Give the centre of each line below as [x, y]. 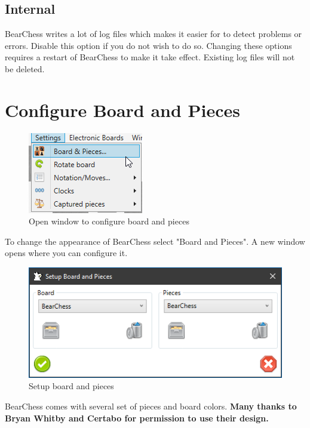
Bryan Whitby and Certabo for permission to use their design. [137, 418]
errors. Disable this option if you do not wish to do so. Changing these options [148, 45]
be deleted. [25, 68]
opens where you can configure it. [66, 253]
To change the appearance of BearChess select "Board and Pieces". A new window [155, 241]
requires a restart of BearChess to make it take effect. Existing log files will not [150, 57]
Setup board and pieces [71, 386]
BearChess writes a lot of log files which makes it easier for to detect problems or [154, 34]
